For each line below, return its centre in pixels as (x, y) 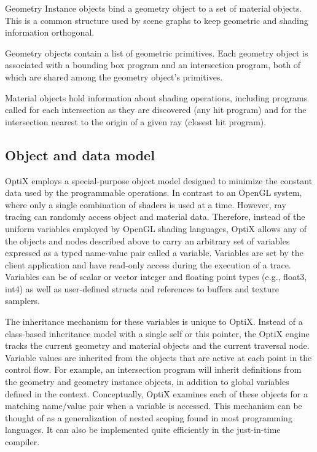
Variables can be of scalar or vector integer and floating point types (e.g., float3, (156, 277)
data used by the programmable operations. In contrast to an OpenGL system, (154, 193)
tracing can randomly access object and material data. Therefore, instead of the (155, 216)
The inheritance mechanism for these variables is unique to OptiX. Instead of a (154, 321)
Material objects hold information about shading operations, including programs (156, 97)
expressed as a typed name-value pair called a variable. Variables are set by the (154, 253)
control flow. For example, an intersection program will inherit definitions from (153, 369)
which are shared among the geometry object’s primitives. (114, 76)
